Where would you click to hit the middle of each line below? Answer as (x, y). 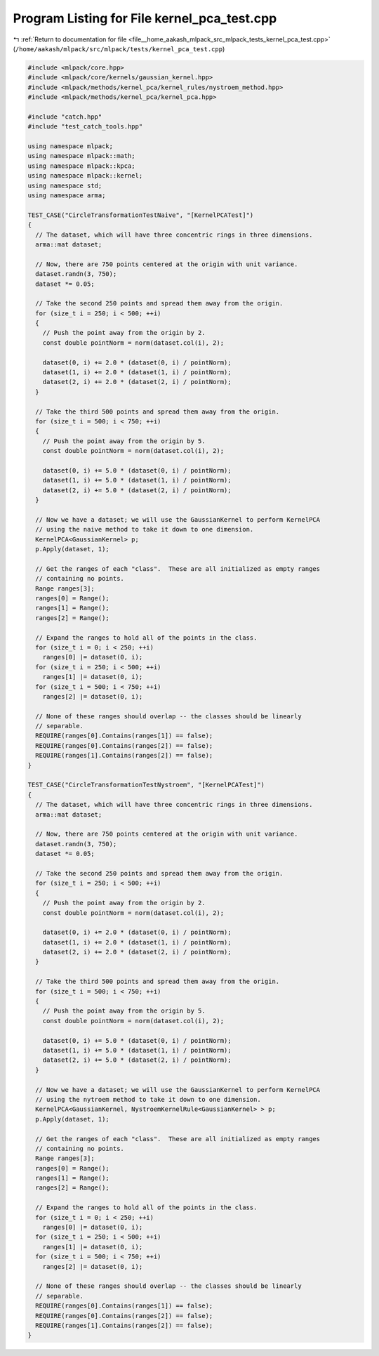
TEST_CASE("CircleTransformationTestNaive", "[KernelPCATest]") (141, 215)
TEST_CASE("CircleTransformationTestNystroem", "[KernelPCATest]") (146, 785)
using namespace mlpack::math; (82, 156)
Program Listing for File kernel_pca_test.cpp (145, 18)
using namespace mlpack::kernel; (85, 176)
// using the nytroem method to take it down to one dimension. (148, 1099)
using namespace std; (65, 185)
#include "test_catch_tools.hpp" (85, 127)
